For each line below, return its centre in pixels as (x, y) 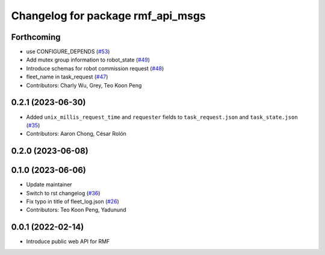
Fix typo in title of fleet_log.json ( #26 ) (73, 201)
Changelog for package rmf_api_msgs (108, 16)
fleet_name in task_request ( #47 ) (67, 77)
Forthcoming (36, 37)
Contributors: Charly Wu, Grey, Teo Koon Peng (84, 85)
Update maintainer (49, 184)
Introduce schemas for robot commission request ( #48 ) (95, 68)
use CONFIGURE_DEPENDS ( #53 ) (68, 52)
